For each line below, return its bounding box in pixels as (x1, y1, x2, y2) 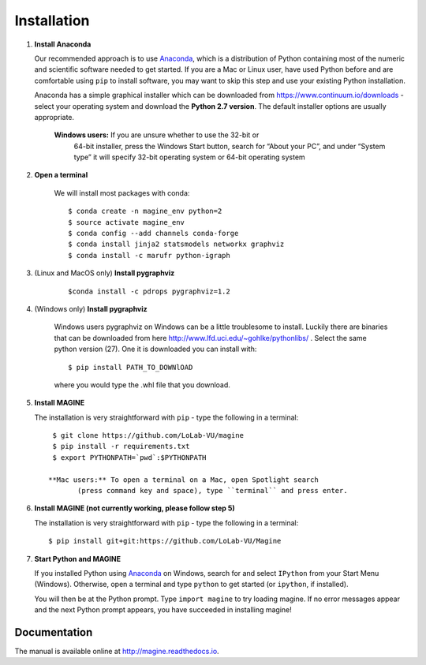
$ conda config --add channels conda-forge (68, 229, 239, 238)
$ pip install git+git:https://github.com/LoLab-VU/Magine (48, 536, 282, 546)
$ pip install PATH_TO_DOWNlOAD (68, 363, 193, 372)
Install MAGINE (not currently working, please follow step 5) (34, 503, 236, 513)
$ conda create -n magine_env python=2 (68, 207, 222, 216)
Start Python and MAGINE (34, 554, 121, 563)
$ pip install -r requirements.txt (52, 442, 190, 451)
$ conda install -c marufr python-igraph (68, 251, 230, 260)
